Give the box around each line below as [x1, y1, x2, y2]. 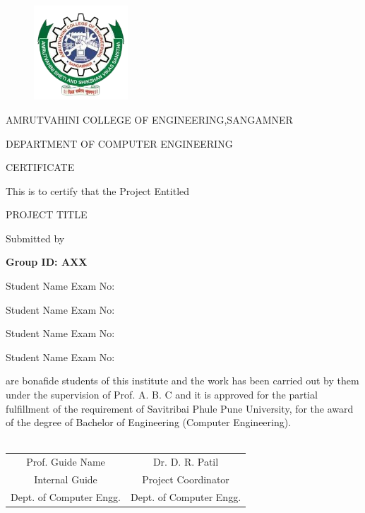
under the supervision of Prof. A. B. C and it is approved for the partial [6, 387, 318, 402]
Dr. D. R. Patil [152, 454, 219, 469]
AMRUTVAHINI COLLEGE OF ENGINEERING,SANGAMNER [6, 112, 293, 126]
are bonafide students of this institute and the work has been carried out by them [6, 373, 359, 388]
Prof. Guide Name [26, 454, 105, 469]
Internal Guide [34, 472, 97, 487]
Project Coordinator [142, 472, 229, 487]
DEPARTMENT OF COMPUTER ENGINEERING [6, 136, 233, 151]
